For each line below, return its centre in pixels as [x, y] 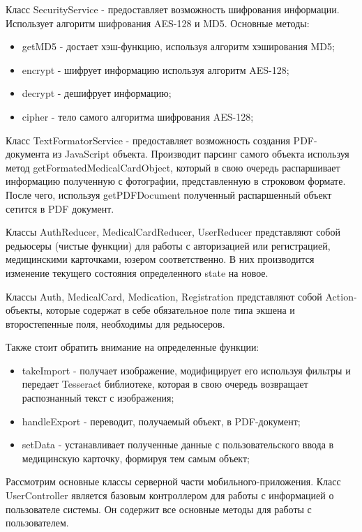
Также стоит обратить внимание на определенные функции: [133, 347]
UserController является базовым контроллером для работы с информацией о [170, 495]
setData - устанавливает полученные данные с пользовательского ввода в [178, 444]
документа [28, 154]
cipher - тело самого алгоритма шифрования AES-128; [138, 116]
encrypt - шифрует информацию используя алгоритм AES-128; [156, 69]
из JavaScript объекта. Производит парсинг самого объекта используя [201, 154]
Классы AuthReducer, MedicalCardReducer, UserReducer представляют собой [173, 232]
